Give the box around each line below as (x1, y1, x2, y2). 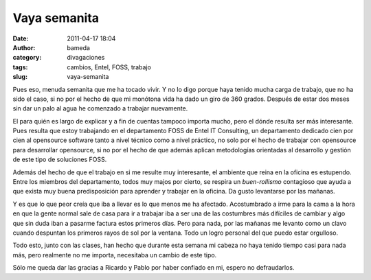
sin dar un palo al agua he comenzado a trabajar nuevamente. (12, 104, 188, 113)
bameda (67, 43, 91, 51)
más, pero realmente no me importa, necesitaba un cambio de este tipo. (12, 250, 217, 259)
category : (12, 54, 42, 62)
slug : (12, 73, 27, 81)
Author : (12, 43, 36, 51)
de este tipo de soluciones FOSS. (12, 155, 107, 164)
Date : (12, 34, 29, 43)
